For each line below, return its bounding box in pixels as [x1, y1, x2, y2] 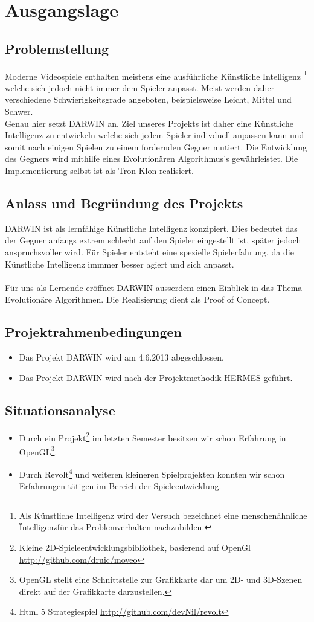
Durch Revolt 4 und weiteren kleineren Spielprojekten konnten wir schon [19, 466, 285, 480]
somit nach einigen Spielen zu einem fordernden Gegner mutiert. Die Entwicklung [5, 140, 307, 153]
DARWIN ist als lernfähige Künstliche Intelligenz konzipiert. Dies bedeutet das [5, 222, 298, 234]
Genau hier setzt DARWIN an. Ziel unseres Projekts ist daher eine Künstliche [5, 117, 294, 129]
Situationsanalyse [5, 400, 115, 419]
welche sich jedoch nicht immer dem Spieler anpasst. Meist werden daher [5, 81, 275, 94]
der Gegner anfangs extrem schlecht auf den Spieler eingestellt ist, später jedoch [5, 234, 301, 246]
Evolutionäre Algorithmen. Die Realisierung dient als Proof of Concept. [5, 293, 270, 306]
